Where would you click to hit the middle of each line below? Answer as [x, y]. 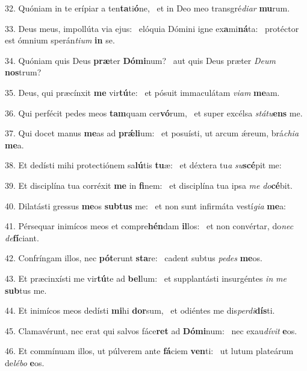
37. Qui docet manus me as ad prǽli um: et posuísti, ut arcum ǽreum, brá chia [152, 133]
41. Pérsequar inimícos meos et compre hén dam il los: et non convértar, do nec [149, 226]
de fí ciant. [22, 237]
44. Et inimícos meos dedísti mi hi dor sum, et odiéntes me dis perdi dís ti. [140, 310]
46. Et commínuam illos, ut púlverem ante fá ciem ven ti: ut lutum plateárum [149, 351]
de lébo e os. [25, 362]
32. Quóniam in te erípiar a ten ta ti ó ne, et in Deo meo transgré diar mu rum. [147, 8]
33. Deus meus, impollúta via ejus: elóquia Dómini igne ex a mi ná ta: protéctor [152, 28]
